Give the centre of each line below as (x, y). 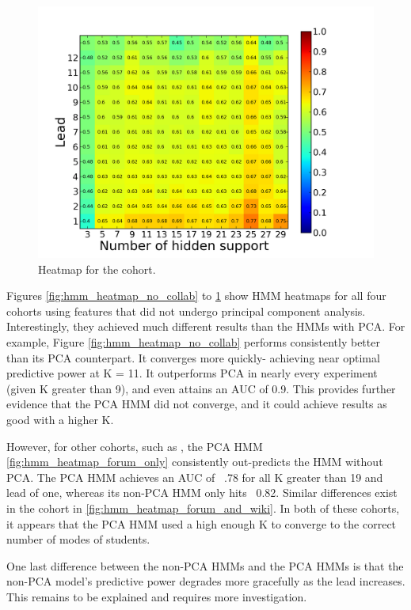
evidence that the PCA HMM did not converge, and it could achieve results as (197, 404)
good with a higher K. (60, 419)
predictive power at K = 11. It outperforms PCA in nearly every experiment (192, 373)
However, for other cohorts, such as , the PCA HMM (135, 446)
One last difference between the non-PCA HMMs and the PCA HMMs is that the (205, 565)
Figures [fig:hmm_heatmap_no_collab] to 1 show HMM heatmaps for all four (196, 296)
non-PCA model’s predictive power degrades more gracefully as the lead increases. (206, 581)
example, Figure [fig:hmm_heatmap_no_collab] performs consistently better (193, 341)
